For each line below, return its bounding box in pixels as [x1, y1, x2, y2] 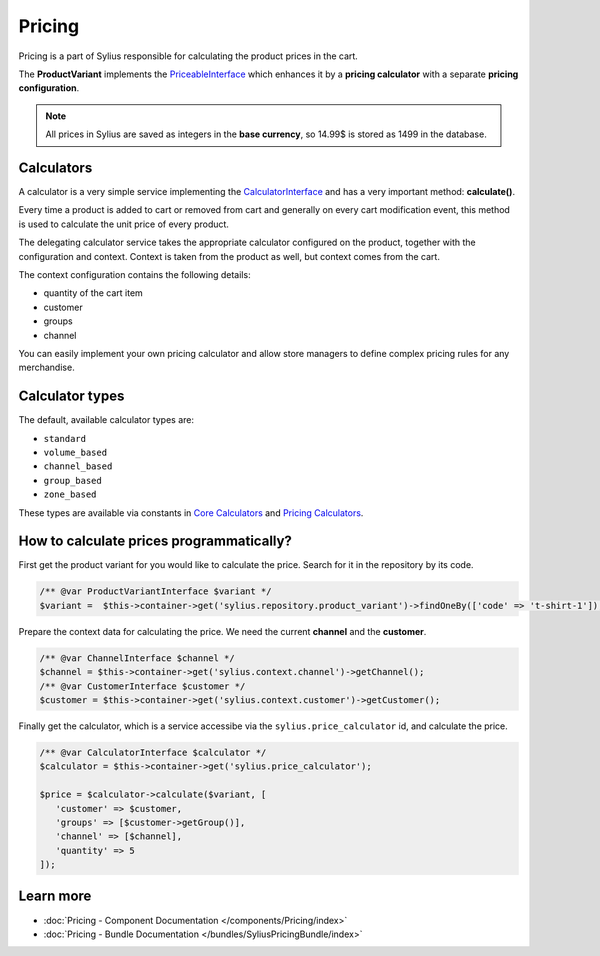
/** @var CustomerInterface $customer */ [39, 680, 246, 692]
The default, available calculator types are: [18, 414, 195, 426]
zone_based [43, 489, 97, 500]
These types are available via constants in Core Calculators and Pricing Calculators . [18, 506, 364, 519]
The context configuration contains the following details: [18, 268, 251, 280]
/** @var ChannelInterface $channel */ [39, 652, 235, 664]
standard [43, 433, 87, 444]
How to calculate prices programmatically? [18, 533, 292, 550]
